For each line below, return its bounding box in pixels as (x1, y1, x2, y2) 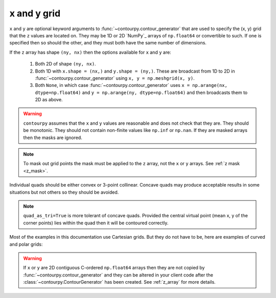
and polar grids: (9, 241, 43, 247)
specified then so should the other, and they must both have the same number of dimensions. (9, 40, 207, 46)
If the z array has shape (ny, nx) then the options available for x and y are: (9, 49, 171, 55)
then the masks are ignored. (23, 134, 83, 141)
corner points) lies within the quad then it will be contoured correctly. (23, 220, 169, 226)
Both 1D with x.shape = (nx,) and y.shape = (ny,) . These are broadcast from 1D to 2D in (35, 68, 235, 74)
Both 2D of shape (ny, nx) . (35, 61, 97, 67)
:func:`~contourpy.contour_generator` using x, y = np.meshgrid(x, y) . (35, 75, 195, 81)
